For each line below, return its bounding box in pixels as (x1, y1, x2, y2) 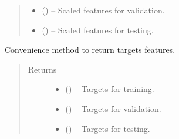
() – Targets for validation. (65, 102, 161, 114)
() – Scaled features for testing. (42, 23, 154, 36)
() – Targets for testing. (65, 122, 150, 134)
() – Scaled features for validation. (42, 4, 165, 16)
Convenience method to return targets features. (5, 43, 175, 56)
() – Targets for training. (65, 83, 154, 95)
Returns (28, 63, 57, 75)
